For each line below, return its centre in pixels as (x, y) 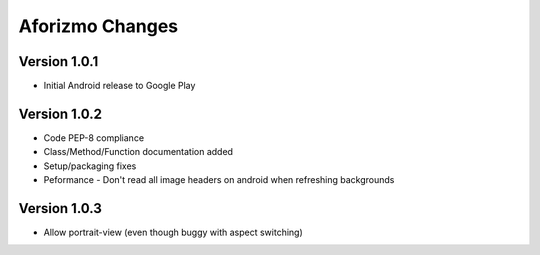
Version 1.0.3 (60, 208)
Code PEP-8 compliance (94, 137)
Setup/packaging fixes (90, 166)
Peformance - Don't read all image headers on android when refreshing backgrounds (219, 180)
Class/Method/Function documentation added (138, 152)
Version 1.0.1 (58, 61)
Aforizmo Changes (98, 26)
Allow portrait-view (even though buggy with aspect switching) (173, 232)
